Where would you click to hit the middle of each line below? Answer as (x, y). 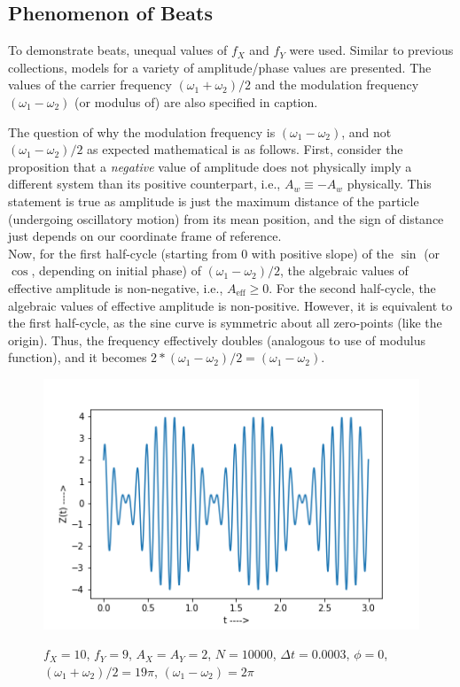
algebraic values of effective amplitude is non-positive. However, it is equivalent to (230, 305)
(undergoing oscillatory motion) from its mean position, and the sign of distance (226, 218)
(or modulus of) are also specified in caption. (196, 101)
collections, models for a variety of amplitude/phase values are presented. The (220, 67)
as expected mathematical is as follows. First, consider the (245, 149)
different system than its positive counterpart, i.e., (144, 184)
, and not (366, 131)
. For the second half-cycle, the (352, 287)
